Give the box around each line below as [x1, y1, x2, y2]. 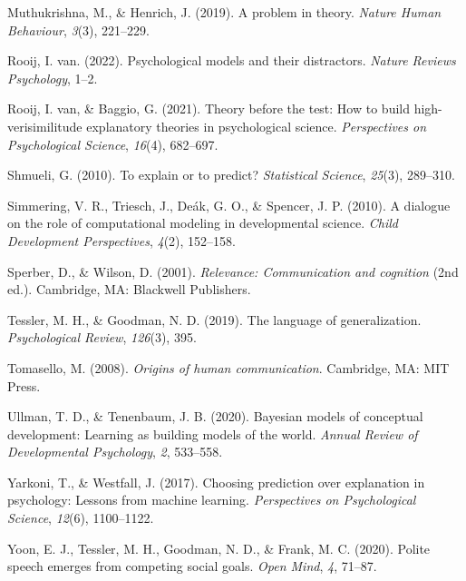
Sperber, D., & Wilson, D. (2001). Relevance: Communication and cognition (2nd [7, 261, 459, 281]
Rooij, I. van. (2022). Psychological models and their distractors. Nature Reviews [7, 51, 456, 70]
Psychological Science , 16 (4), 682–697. [7, 134, 218, 153]
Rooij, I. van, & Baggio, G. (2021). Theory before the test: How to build [7, 99, 410, 118]
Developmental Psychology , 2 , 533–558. [7, 442, 223, 461]
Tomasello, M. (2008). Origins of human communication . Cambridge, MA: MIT [7, 358, 450, 377]
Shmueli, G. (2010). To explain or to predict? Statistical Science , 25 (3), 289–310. [7, 165, 455, 184]
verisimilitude [7, 116, 83, 135]
